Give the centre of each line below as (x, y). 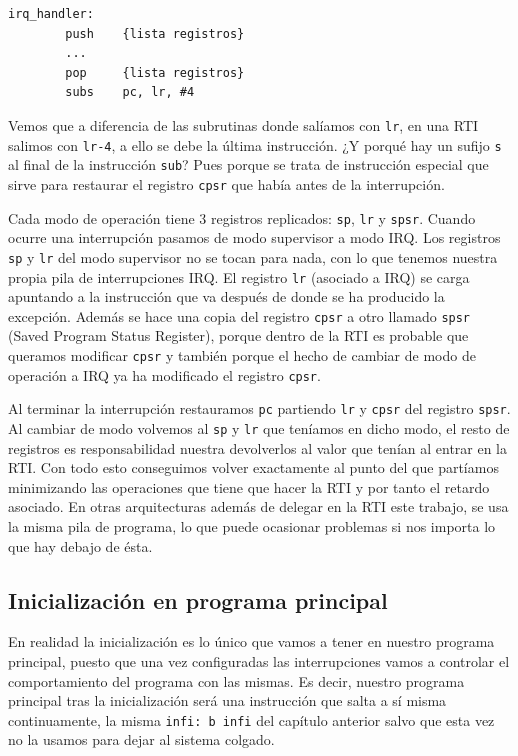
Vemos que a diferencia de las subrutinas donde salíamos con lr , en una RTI (243, 124)
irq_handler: (51, 14)
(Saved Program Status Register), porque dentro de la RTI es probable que (238, 335)
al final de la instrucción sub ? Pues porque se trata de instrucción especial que (248, 164)
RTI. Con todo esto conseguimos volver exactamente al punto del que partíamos (253, 467)
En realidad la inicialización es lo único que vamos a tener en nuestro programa (251, 641)
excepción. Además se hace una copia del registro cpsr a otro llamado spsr (239, 315)
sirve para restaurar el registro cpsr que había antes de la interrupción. (226, 183)
